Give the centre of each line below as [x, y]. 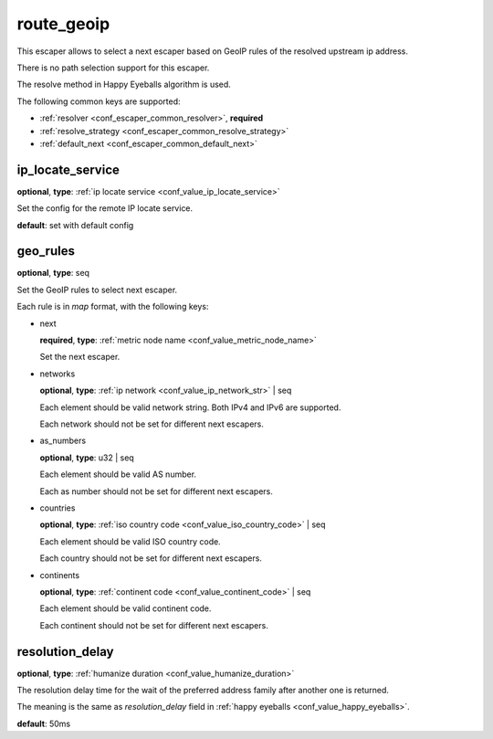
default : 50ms [44, 723]
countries [58, 508]
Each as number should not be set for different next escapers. [157, 491]
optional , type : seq [53, 273]
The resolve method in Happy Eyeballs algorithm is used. [124, 84]
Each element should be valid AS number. [118, 474]
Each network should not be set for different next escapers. [152, 424]
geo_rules [46, 251]
